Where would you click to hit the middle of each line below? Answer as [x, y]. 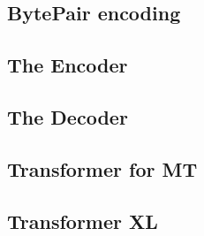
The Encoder [68, 65]
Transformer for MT [102, 168]
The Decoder [68, 116]
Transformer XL [83, 221]
